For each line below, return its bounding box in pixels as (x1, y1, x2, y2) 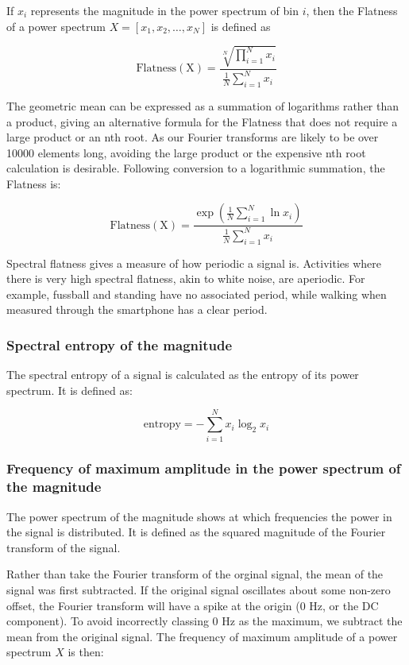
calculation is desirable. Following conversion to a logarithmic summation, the (6, 160, 385, 176)
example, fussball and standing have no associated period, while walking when (6, 285, 387, 302)
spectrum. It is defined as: (6, 381, 133, 398)
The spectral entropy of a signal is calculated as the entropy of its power (6, 366, 359, 383)
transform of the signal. (6, 539, 121, 555)
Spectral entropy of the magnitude (6, 334, 233, 354)
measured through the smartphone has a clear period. (6, 301, 268, 318)
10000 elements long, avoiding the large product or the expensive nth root (6, 144, 366, 160)
